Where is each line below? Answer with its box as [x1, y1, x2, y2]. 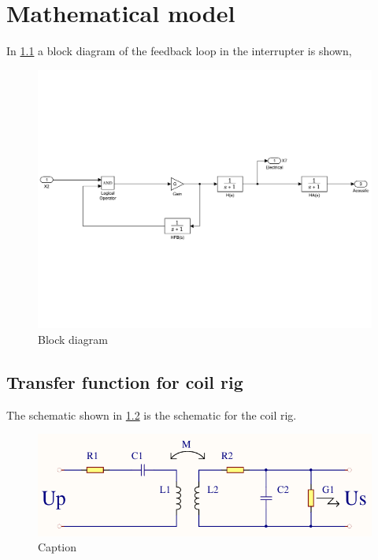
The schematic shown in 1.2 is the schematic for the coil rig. [6, 406, 297, 423]
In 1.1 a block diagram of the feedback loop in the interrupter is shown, [6, 43, 352, 59]
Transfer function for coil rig [6, 369, 243, 394]
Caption [38, 539, 77, 555]
